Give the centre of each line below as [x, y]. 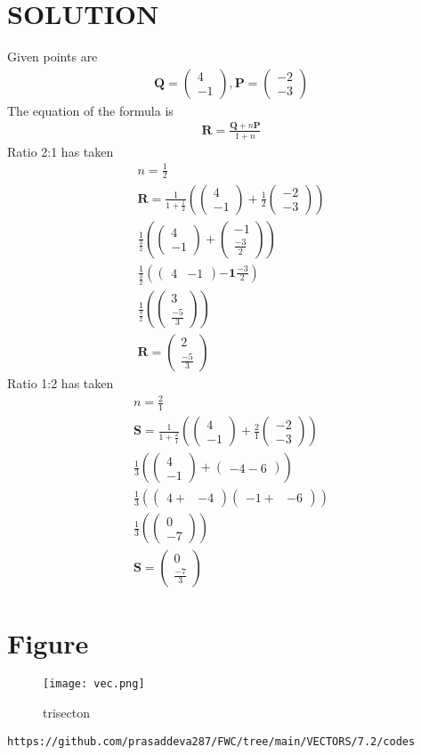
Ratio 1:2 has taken [61, 383]
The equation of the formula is [90, 110]
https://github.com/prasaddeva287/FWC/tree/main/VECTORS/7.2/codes [211, 741]
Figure [48, 642]
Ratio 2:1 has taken [61, 151]
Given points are [53, 57]
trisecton [67, 713]
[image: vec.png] [94, 684]
